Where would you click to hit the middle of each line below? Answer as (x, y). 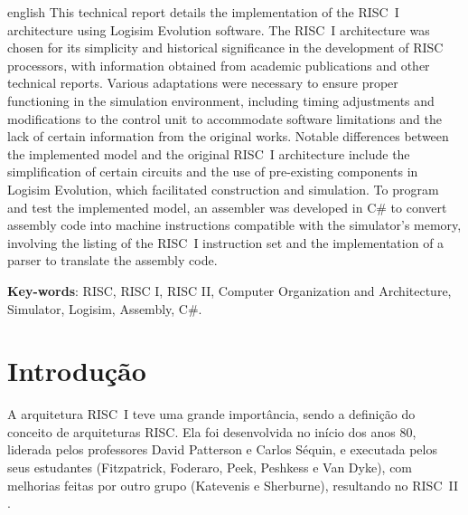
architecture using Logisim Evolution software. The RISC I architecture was (219, 29)
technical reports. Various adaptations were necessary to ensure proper (203, 83)
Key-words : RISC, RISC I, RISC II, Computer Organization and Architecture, (229, 290)
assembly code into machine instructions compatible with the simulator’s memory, (234, 225)
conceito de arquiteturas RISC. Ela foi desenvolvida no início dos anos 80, (212, 431)
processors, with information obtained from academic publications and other (219, 65)
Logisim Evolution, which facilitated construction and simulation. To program (223, 189)
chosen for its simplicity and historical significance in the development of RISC (225, 48)
